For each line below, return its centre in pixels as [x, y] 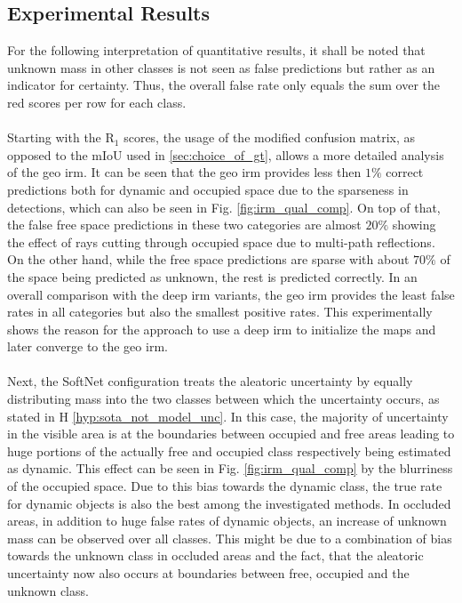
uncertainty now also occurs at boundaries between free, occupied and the [208, 573]
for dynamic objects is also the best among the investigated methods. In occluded [229, 503]
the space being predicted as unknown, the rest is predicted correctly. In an [212, 276]
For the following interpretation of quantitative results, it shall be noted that [216, 50]
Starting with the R [61, 137]
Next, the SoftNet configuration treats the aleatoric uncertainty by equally [210, 381]
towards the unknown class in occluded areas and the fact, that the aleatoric [215, 555]
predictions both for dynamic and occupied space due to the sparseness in [208, 189]
